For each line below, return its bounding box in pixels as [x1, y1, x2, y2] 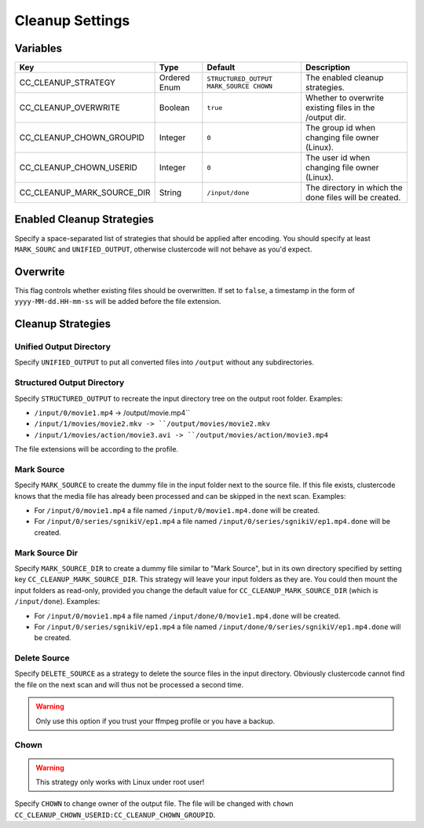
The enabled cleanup [305, 72, 384, 83]
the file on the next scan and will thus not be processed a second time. [14, 680, 243, 689]
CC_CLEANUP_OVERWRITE [19, 102, 121, 113]
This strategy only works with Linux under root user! [35, 777, 205, 786]
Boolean [159, 102, 190, 113]
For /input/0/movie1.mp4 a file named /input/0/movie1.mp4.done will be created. [34, 506, 320, 515]
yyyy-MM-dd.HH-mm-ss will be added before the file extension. [14, 297, 221, 306]
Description [305, 62, 351, 73]
